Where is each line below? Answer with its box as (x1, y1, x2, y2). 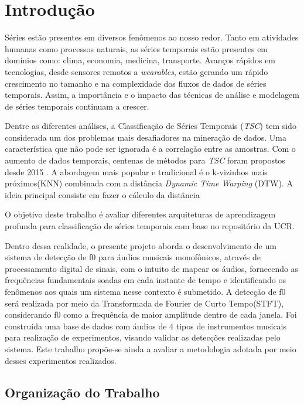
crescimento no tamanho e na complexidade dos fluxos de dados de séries (5, 77, 267, 89)
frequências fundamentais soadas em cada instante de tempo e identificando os (5, 274, 286, 286)
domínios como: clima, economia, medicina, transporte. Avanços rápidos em (5, 54, 276, 66)
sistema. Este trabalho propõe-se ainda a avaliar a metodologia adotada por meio (5, 342, 296, 355)
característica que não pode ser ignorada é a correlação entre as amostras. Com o (5, 142, 296, 155)
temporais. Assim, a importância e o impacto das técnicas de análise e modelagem (5, 89, 299, 101)
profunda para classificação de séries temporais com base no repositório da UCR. (5, 220, 295, 232)
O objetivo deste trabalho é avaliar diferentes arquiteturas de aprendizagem (5, 208, 276, 220)
